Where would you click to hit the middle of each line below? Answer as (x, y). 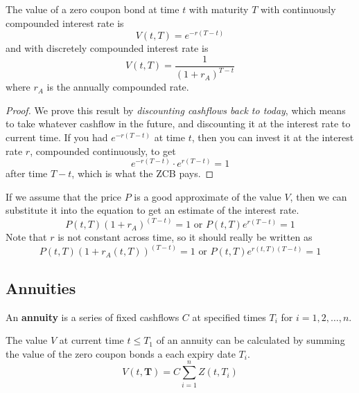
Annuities (41, 287)
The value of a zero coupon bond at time (93, 9)
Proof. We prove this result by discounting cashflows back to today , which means (176, 110)
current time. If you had (57, 137)
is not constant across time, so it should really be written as (185, 237)
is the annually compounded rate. (118, 87)
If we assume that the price (63, 196)
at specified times (229, 317)
